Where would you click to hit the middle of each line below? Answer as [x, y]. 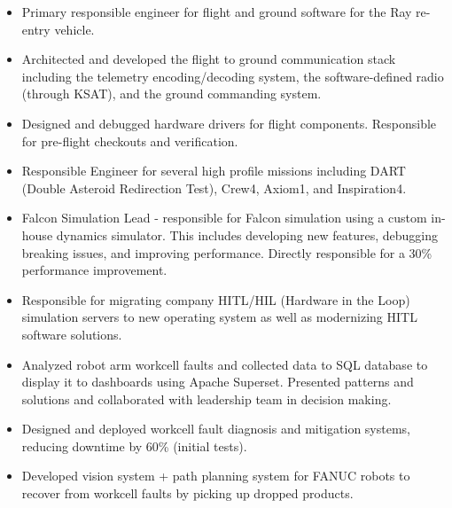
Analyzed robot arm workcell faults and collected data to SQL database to [225, 364]
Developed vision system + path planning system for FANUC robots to [216, 476]
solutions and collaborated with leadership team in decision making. [207, 399]
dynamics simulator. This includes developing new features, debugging [247, 234]
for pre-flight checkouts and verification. [130, 141]
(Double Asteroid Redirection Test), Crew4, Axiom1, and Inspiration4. [214, 188]
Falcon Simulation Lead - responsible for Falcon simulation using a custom [224, 218]
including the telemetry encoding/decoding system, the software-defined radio [233, 76]
